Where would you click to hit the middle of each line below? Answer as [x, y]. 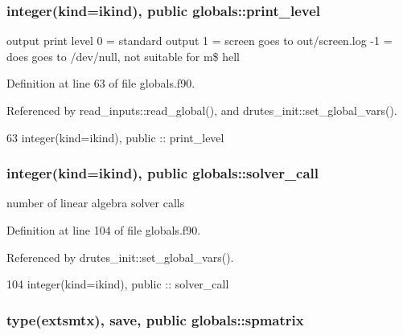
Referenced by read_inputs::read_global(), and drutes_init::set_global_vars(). [202, 110]
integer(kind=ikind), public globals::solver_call [163, 173]
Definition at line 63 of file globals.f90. [101, 83]
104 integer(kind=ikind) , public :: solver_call [118, 284]
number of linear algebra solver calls [96, 203]
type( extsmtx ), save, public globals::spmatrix [155, 319]
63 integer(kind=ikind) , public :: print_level [115, 137]
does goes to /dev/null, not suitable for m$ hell [123, 56]
